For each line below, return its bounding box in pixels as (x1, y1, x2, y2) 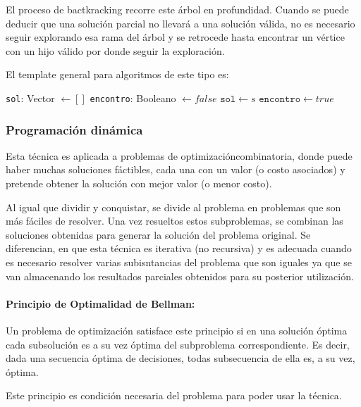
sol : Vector (6, 90, 55, 105)
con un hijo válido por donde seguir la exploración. (6, 43, 225, 58)
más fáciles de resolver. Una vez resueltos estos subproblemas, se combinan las (6, 213, 343, 228)
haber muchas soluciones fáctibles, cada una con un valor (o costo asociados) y (6, 162, 345, 177)
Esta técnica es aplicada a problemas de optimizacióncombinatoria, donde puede (6, 148, 353, 163)
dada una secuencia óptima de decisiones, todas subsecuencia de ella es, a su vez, (6, 351, 355, 365)
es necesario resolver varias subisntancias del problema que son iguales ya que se (6, 255, 352, 269)
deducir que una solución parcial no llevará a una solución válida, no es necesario (6, 15, 355, 30)
